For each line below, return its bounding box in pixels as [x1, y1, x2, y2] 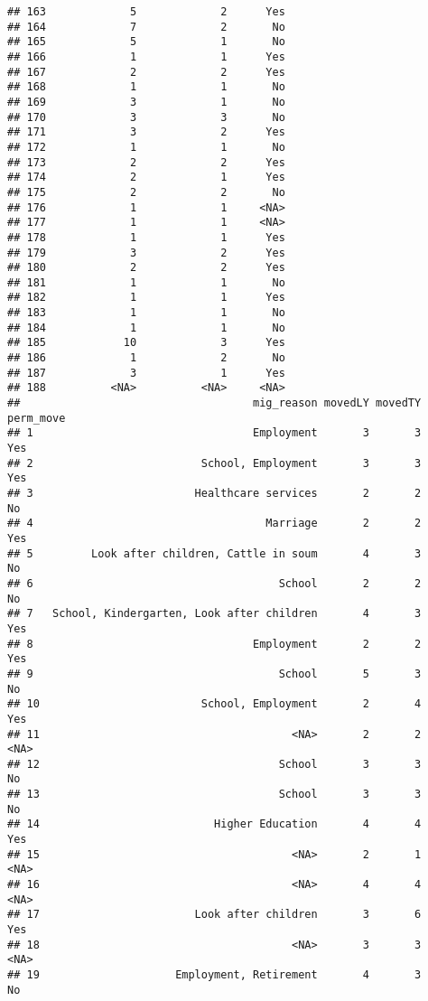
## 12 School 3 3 [7, 757, 422, 771]
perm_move [7, 411, 66, 425]
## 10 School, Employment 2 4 [7, 697, 422, 711]
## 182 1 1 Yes [7, 291, 285, 304]
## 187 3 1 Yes [7, 366, 285, 379]
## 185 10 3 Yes [7, 336, 285, 350]
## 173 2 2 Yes [7, 155, 285, 169]
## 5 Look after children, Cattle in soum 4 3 [7, 547, 422, 560]
